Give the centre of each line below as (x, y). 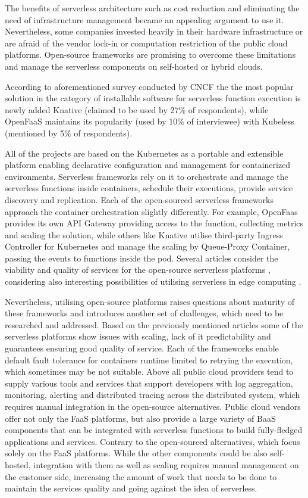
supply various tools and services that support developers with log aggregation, (149, 383)
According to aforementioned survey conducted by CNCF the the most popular (149, 86)
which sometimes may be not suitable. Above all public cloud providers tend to (149, 371)
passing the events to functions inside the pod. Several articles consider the (142, 258)
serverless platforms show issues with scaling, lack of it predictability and (138, 336)
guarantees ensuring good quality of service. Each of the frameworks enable (142, 348)
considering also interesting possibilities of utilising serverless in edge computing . (153, 281)
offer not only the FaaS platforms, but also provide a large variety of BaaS (140, 418)
